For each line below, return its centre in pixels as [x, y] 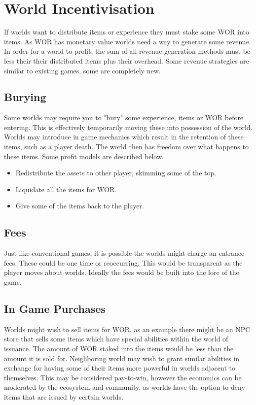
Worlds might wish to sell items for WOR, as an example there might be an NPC [127, 329]
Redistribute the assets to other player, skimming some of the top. [116, 173]
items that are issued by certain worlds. [64, 396]
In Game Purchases [55, 309]
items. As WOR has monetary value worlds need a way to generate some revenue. [128, 41]
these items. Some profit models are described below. [84, 156]
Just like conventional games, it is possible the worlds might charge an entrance [124, 253]
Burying [25, 97]
